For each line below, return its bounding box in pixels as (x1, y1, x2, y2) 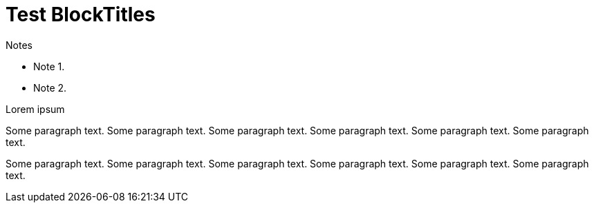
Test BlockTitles (6, 3, 156, 26)
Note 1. (33, 60, 65, 72)
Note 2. (33, 81, 67, 94)
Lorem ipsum (6, 103, 65, 115)
